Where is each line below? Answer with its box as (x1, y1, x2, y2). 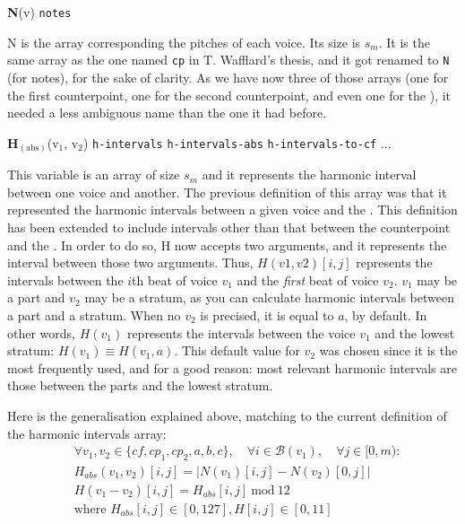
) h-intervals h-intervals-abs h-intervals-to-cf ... (82, 133, 392, 152)
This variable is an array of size (7, 165, 180, 184)
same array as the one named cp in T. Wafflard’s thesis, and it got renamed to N (7, 50, 450, 69)
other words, (7, 323, 75, 342)
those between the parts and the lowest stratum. (7, 376, 273, 395)
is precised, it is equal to (200, 305, 334, 324)
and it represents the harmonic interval (202, 165, 417, 184)
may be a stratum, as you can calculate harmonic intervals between (84, 288, 454, 307)
